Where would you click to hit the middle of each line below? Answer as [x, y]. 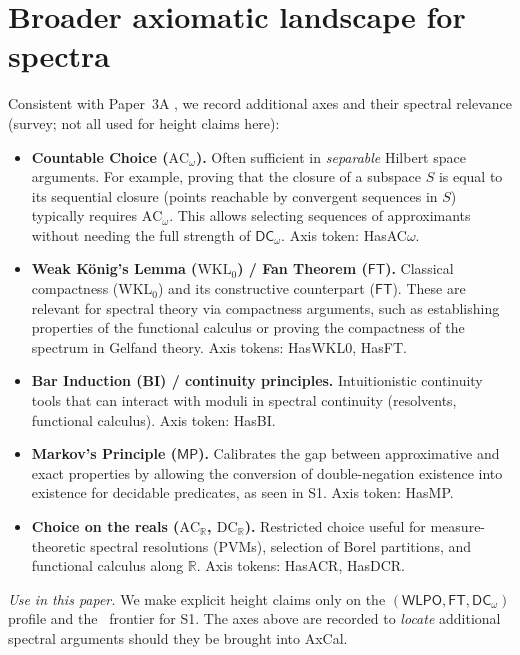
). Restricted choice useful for [335, 526]
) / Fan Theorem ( [302, 268]
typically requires [84, 215]
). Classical [419, 268]
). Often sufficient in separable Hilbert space [330, 156]
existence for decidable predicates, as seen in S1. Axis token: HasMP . [242, 492]
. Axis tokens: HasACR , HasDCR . [300, 565]
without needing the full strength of [141, 234]
